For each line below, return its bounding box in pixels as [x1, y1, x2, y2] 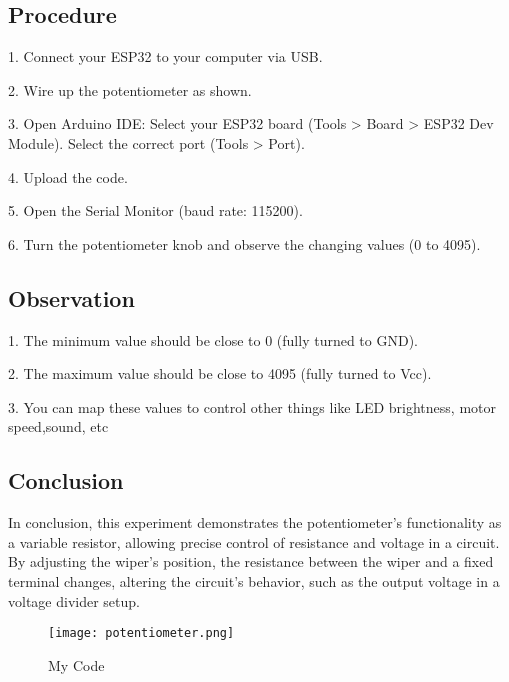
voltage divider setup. [8, 590, 140, 611]
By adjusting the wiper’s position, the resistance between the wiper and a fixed [8, 551, 494, 572]
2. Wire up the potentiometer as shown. [8, 79, 252, 100]
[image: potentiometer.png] [48, 626, 235, 641]
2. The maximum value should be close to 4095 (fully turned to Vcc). [8, 363, 432, 384]
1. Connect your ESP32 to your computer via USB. [8, 46, 323, 67]
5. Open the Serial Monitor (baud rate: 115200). [8, 200, 303, 221]
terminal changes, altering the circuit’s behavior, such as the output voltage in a [8, 570, 500, 591]
